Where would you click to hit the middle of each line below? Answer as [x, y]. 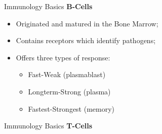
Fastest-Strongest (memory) [71, 108]
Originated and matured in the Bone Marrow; [87, 23]
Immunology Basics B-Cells [48, 6]
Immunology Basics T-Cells [48, 126]
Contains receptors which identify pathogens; [86, 40]
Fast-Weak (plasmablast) [67, 74]
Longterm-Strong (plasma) [69, 91]
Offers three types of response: [63, 57]
